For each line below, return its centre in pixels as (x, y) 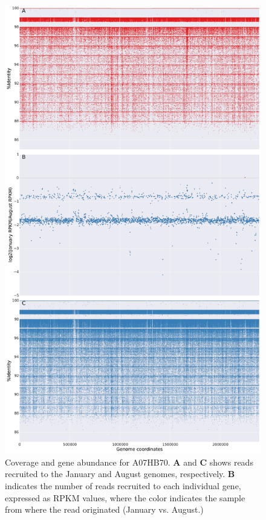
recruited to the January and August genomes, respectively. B (120, 474)
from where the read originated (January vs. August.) (104, 509)
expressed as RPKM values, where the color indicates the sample (125, 497)
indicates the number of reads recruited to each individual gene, (123, 485)
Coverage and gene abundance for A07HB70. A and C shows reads (129, 462)
